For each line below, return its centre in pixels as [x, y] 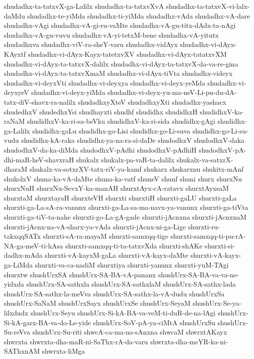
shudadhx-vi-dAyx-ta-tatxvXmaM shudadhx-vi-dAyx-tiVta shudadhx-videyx [118, 73]
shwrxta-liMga [63, 351]
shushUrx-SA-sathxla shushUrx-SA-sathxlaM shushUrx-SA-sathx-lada [131, 284]
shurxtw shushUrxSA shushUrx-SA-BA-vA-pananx [80, 274]
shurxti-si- [220, 245]
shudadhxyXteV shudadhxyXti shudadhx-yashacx [152, 101]
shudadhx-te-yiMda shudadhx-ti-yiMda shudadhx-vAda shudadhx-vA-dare [138, 15]
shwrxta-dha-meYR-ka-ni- [189, 341]
